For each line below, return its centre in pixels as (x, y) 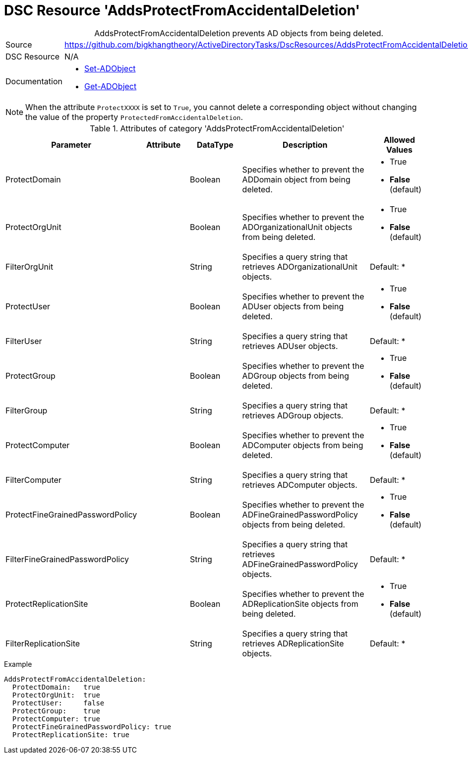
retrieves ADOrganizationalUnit (300, 266)
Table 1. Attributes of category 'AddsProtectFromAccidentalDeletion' (217, 128)
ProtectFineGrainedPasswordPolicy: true (92, 727)
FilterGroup (27, 410)
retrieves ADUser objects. (290, 346)
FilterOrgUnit (29, 266)
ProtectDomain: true (56, 687)
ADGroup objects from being (296, 376)
